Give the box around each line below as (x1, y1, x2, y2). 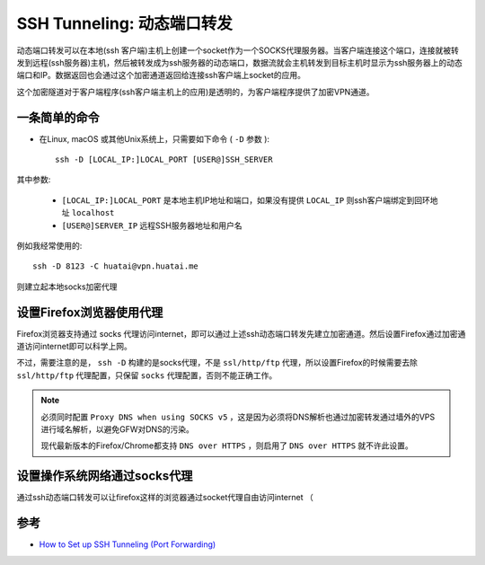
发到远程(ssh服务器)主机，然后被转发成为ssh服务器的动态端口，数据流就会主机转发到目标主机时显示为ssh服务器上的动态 (16, 57, 463, 67)
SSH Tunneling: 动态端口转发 (16, 13, 234, 33)
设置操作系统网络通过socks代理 (16, 468, 193, 484)
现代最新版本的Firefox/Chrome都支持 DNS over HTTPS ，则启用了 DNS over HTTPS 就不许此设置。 (40, 440, 413, 451)
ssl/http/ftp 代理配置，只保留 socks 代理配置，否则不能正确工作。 (16, 369, 278, 381)
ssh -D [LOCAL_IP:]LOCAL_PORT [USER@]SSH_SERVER (55, 154, 273, 165)
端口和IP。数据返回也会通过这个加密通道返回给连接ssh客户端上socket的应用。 (16, 70, 305, 81)
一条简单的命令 (16, 110, 100, 125)
